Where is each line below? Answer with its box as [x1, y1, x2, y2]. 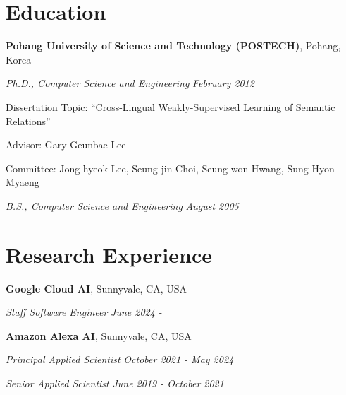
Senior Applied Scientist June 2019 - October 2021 [6, 375, 224, 390]
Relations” [6, 113, 51, 128]
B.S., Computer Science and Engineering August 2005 [6, 198, 239, 213]
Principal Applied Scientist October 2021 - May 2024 [6, 352, 234, 367]
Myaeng [6, 175, 39, 189]
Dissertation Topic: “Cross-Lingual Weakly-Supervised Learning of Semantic [6, 99, 335, 114]
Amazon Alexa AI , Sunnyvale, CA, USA [6, 328, 192, 343]
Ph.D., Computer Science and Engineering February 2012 [6, 76, 254, 90]
